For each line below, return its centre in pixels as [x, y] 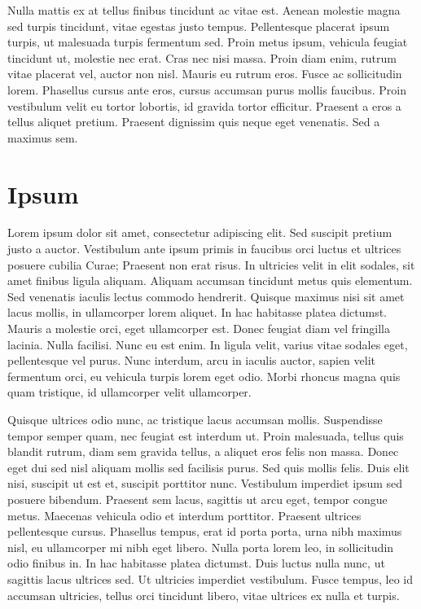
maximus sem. [43, 137]
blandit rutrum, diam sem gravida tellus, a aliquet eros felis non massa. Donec [203, 451]
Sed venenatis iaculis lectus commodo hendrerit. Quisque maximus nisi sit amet [206, 296]
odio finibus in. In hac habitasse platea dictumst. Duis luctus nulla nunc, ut [196, 563]
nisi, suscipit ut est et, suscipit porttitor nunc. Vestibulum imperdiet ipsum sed [205, 483]
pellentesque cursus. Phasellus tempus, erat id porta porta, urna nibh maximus [205, 531]
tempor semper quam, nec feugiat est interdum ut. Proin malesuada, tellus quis [206, 435]
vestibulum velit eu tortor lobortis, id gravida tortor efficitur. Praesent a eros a [204, 105]
